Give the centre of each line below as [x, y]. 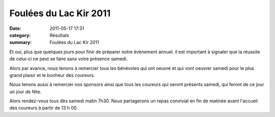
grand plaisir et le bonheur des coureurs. [52, 75]
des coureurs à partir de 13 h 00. [44, 108]
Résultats [59, 35]
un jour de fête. [25, 92]
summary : [21, 43]
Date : [15, 28]
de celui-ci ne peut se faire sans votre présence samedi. [68, 59]
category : [20, 35]
